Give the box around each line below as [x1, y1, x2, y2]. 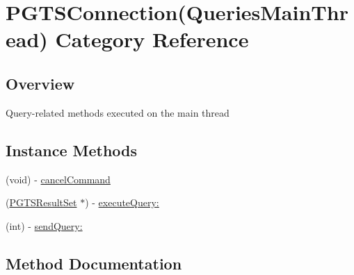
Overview [6, 72, 75, 94]
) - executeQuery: [85, 195, 159, 210]
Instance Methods [6, 139, 137, 160]
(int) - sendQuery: [6, 218, 83, 233]
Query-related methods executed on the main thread [6, 105, 230, 119]
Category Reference [55, 25, 249, 53]
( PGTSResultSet [6, 195, 77, 210]
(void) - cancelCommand [6, 172, 111, 186]
